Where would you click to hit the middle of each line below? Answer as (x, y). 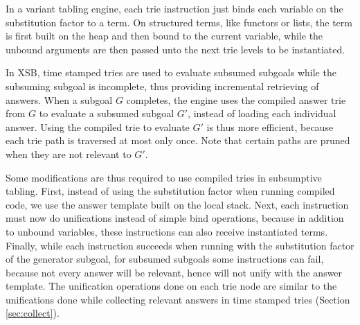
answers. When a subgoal (59, 99)
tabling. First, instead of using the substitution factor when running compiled (170, 191)
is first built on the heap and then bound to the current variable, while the (164, 36)
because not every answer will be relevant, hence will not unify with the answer (174, 272)
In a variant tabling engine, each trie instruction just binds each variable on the (174, 8)
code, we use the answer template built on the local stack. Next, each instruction (177, 204)
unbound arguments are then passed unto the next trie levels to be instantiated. (175, 49)
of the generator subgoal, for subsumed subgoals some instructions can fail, (165, 259)
